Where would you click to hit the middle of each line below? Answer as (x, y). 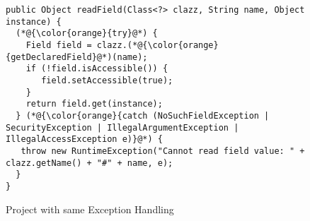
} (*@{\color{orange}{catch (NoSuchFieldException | (143, 115)
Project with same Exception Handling (90, 209)
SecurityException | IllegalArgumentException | (122, 127)
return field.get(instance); (94, 104)
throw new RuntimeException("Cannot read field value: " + (163, 151)
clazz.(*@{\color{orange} (157, 45)
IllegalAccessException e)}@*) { (84, 139)
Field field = (59, 45)
